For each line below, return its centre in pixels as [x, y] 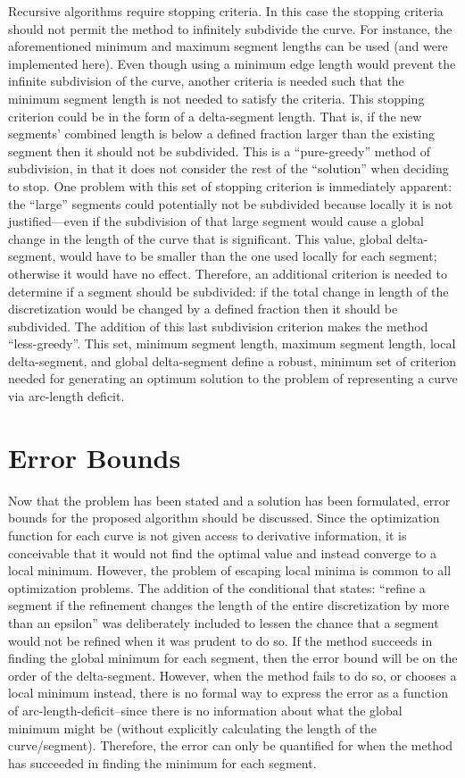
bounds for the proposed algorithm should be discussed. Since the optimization [224, 518]
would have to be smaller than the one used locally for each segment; [249, 256]
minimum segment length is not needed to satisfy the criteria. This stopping [216, 98]
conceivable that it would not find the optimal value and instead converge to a [223, 552]
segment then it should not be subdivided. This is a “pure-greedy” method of [219, 151]
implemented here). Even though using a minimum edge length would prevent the [232, 63]
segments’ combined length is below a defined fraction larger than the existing [221, 134]
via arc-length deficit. [66, 396]
